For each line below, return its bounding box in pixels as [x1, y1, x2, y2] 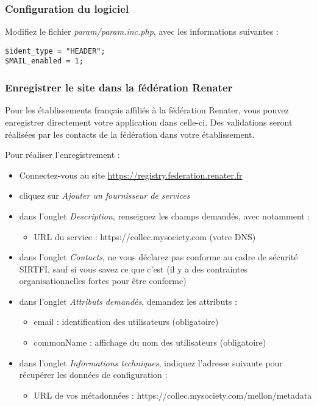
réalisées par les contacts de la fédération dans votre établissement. [5, 127, 255, 140]
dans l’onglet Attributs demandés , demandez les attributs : [19, 294, 237, 307]
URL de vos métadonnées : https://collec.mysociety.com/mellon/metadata [34, 388, 312, 401]
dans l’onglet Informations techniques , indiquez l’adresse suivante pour [19, 356, 283, 369]
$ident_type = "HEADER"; [5, 46, 105, 55]
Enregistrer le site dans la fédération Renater [5, 80, 233, 95]
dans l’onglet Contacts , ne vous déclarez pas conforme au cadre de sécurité [19, 251, 298, 263]
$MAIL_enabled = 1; [5, 57, 84, 66]
